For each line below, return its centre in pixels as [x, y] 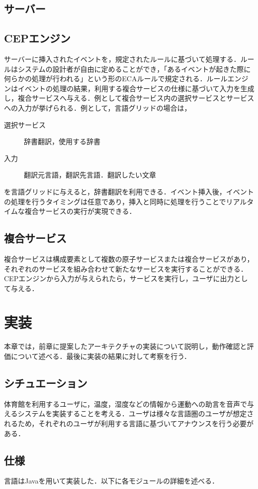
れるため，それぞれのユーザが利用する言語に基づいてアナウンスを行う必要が [129, 423]
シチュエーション [46, 383]
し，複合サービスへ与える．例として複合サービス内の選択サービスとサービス [129, 98]
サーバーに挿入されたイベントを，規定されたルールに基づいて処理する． [122, 59]
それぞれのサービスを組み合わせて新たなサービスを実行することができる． [126, 268]
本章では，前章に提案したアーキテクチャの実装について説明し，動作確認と [126, 346]
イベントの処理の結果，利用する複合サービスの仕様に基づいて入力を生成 [136, 88]
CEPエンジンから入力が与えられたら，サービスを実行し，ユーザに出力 [119, 278]
